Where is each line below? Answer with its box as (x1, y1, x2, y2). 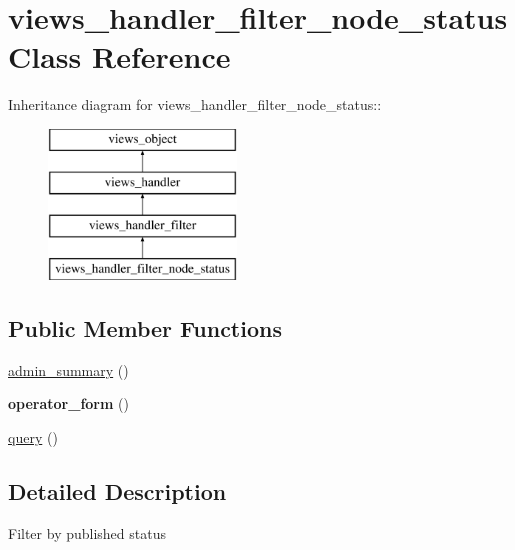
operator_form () (8, 393, 129, 414)
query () (8, 427, 58, 448)
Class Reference (8, 36, 231, 77)
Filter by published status (8, 522, 166, 543)
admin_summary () (8, 359, 129, 380)
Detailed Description (8, 476, 227, 507)
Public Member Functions (8, 313, 282, 344)
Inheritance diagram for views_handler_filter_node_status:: (8, 94, 382, 115)
